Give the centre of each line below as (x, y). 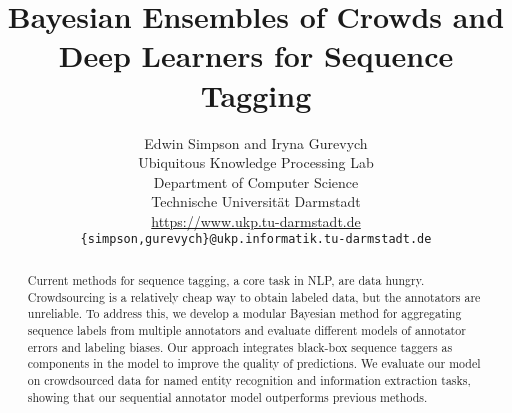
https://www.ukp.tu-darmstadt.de (256, 220)
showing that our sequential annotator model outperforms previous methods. (227, 396)
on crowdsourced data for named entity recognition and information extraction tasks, (249, 379)
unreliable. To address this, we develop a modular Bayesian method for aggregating (244, 313)
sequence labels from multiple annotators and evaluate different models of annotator (246, 329)
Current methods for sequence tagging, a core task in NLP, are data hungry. (226, 279)
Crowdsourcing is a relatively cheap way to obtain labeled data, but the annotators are (254, 296)
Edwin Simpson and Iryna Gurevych (256, 142)
